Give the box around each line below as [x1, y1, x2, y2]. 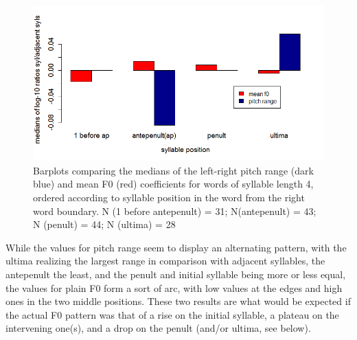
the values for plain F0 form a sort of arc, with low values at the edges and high [5, 280, 343, 295]
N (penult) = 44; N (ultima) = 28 [33, 217, 176, 231]
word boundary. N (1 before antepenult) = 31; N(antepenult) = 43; [33, 203, 316, 218]
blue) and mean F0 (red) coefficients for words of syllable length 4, [33, 177, 314, 191]
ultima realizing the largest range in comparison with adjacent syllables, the [5, 253, 325, 268]
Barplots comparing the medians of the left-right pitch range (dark [33, 163, 314, 177]
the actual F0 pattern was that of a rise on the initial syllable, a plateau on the [5, 307, 339, 321]
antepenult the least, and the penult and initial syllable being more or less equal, [5, 267, 346, 282]
